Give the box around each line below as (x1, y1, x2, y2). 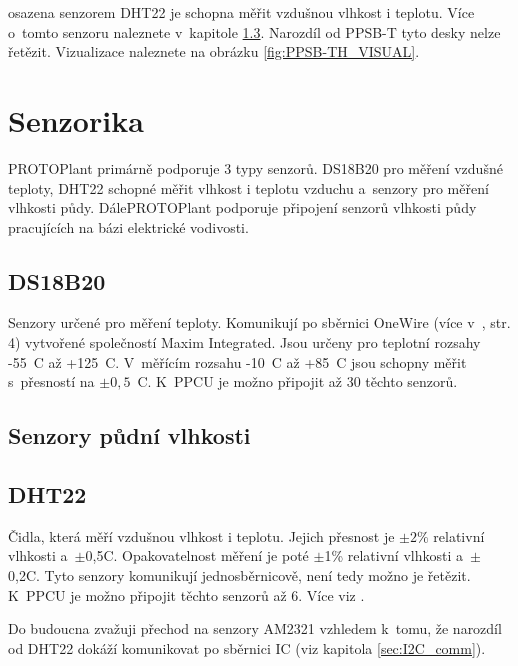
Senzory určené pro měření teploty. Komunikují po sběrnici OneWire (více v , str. (8, 312, 511, 333)
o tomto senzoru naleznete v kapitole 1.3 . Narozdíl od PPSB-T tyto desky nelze (8, 21, 501, 42)
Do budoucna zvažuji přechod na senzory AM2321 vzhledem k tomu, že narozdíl (8, 618, 502, 639)
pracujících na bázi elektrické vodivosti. (8, 216, 249, 237)
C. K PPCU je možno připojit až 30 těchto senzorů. (137, 371, 458, 392)
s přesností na (8, 371, 95, 392)
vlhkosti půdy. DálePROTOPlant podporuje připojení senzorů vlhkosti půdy (8, 197, 477, 218)
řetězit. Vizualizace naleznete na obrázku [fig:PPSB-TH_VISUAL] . (8, 41, 420, 62)
